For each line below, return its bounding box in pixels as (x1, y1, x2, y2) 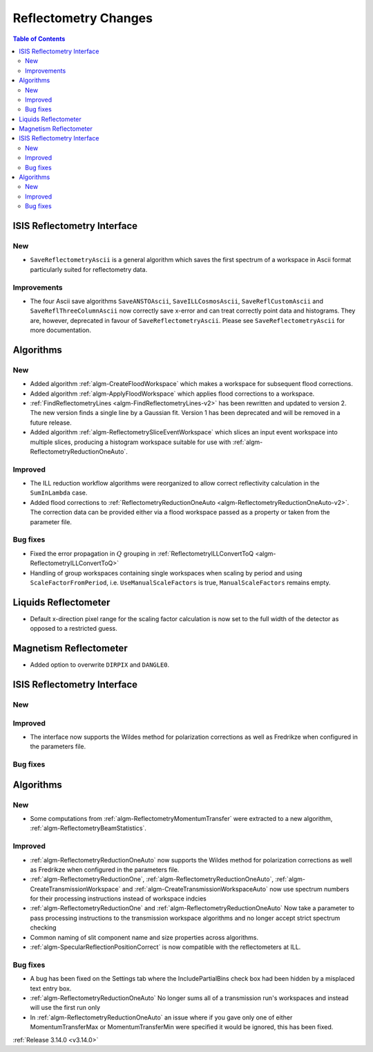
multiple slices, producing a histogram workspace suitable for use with (30, 438, 231, 446)
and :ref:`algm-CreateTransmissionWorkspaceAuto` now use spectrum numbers (122, 885, 350, 893)
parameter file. (30, 517, 73, 526)
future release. (30, 418, 72, 427)
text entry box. (30, 984, 72, 993)
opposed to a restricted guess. (30, 625, 117, 633)
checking (30, 923, 57, 932)
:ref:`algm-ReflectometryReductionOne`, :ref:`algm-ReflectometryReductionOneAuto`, (30, 875, 274, 883)
